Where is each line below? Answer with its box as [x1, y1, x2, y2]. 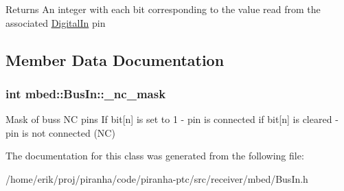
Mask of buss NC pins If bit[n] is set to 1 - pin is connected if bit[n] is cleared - [5, 112, 339, 126]
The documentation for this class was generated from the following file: [5, 148, 304, 163]
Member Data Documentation [5, 49, 225, 70]
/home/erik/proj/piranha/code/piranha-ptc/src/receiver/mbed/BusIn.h [5, 171, 308, 186]
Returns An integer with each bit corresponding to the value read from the [5, 2, 321, 16]
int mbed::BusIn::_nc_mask [5, 85, 166, 102]
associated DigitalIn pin [5, 15, 106, 30]
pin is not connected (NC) [5, 125, 115, 139]
